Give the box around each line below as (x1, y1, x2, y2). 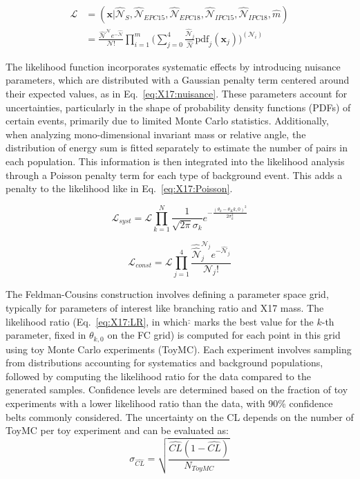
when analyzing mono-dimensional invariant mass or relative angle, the (6, 126, 306, 141)
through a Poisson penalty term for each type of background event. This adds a (6, 167, 343, 182)
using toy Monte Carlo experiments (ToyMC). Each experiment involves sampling (6, 341, 352, 356)
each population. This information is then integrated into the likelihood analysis (6, 153, 345, 168)
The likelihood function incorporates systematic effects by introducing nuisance (6, 59, 341, 73)
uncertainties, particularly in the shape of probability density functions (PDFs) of (6, 100, 351, 114)
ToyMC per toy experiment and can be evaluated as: (6, 423, 229, 438)
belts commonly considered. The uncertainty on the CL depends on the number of (6, 409, 354, 424)
